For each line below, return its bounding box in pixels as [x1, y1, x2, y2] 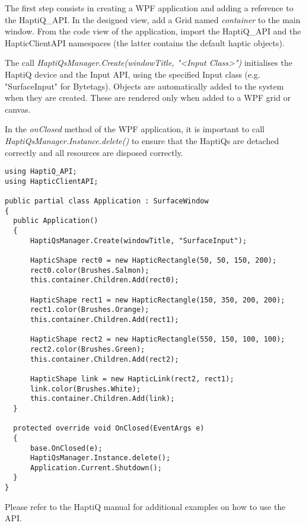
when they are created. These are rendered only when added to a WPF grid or [5, 91, 291, 104]
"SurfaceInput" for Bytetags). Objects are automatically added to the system [5, 79, 284, 92]
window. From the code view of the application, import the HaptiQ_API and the [5, 25, 301, 37]
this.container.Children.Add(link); [30, 394, 175, 403]
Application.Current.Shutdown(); [30, 463, 162, 472]
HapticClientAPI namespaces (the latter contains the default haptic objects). [5, 36, 285, 49]
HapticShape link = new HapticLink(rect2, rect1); [30, 374, 234, 383]
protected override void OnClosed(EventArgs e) [13, 424, 205, 433]
